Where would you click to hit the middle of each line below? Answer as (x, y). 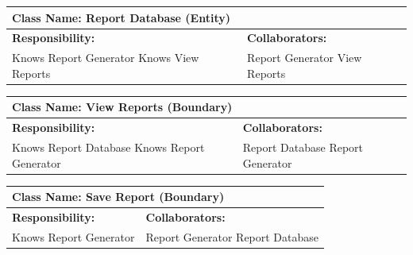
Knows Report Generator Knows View (106, 58)
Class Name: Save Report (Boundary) (118, 197)
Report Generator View (305, 58)
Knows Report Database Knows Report (108, 147)
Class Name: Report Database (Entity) (121, 17)
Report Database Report (303, 147)
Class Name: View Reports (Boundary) (122, 107)
